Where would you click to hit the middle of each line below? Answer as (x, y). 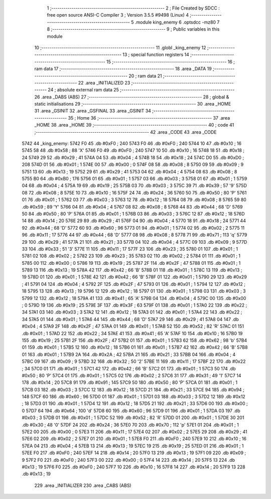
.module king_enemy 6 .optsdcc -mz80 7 (177, 22)
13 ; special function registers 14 (156, 55)
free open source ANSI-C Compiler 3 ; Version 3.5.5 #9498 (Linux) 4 (118, 15)
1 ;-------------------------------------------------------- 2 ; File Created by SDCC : (133, 8)
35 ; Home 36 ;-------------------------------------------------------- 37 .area (149, 118)
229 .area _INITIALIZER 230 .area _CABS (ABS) (83, 485)
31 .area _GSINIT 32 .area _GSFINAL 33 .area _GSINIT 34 (93, 111)
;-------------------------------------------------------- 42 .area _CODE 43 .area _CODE (125, 132)
